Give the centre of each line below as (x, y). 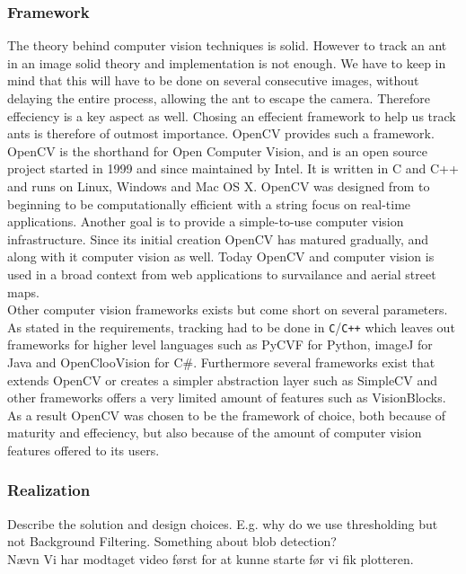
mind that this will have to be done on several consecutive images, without (213, 80)
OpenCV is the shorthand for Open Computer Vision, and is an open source (218, 150)
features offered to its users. (84, 450)
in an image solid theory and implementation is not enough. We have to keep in (227, 62)
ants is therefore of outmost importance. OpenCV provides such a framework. (221, 133)
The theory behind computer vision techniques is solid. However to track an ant (227, 45)
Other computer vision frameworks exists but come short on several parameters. (228, 309)
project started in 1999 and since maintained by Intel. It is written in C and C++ (233, 168)
